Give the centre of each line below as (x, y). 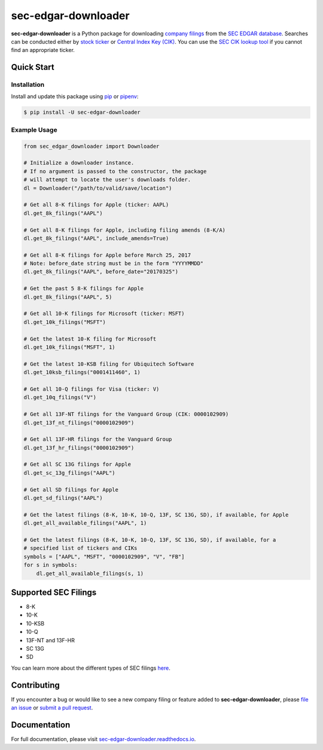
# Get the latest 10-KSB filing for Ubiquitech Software (109, 364)
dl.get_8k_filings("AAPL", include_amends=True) (96, 238)
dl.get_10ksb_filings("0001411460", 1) (82, 372)
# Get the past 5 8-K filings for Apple (83, 289)
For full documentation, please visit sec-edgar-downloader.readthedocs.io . (103, 739)
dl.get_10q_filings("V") (60, 397)
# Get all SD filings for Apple (71, 490)
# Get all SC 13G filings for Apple (77, 464)
